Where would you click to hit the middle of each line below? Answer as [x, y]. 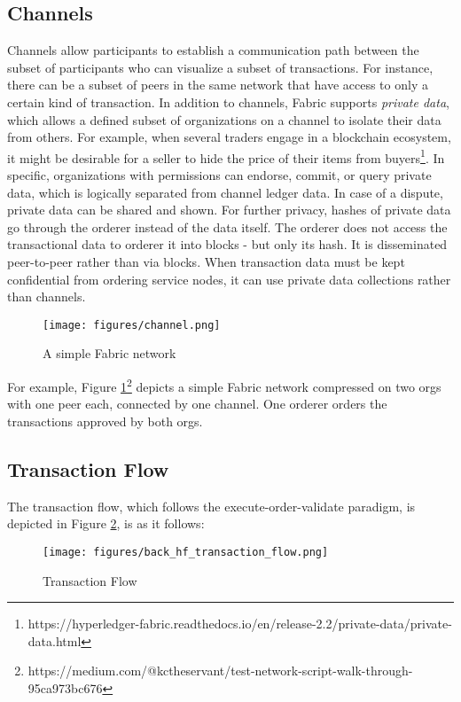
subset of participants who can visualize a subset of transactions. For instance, [220, 67]
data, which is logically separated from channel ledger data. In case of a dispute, [225, 192]
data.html [55, 640]
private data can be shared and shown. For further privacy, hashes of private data [229, 210]
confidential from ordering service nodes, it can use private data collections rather [229, 279]
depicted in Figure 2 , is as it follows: [106, 523]
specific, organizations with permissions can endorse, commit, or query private [219, 175]
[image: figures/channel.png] [132, 325]
